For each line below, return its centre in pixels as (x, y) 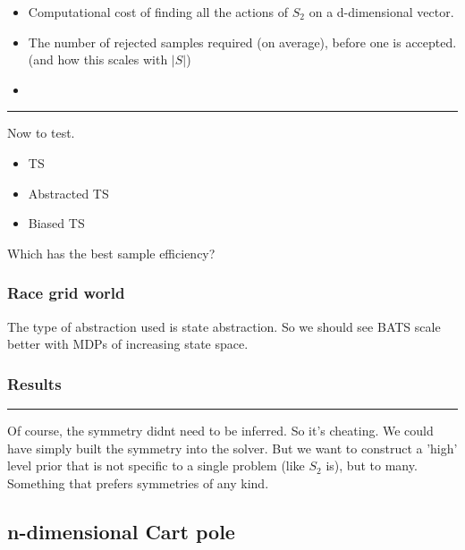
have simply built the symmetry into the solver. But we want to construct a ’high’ (232, 448)
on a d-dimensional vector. (381, 12)
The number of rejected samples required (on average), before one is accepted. (242, 42)
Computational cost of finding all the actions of (158, 12)
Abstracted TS (68, 193)
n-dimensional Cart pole (121, 531)
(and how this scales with (98, 59)
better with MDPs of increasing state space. (128, 344)
